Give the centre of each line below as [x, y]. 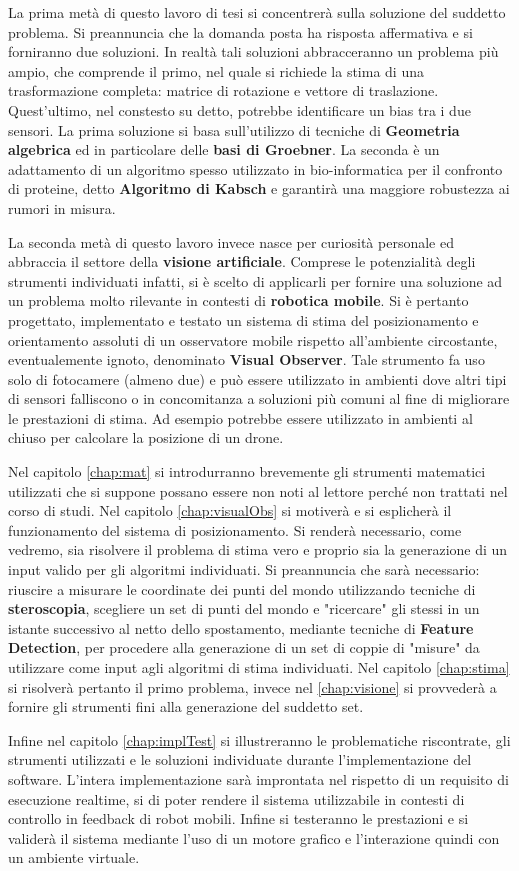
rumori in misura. [62, 207]
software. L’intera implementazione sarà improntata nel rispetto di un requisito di [258, 778]
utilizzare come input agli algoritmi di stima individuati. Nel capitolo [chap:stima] [259, 667]
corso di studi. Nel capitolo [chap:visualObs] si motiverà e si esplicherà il [230, 510]
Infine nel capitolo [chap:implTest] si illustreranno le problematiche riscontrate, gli [259, 739]
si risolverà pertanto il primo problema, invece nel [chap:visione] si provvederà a [252, 686]
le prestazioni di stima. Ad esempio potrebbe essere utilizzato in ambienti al [240, 417]
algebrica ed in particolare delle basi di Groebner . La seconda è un [224, 149]
